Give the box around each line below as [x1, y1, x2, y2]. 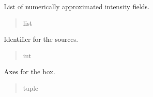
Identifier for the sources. [4, 34, 78, 44]
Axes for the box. [4, 66, 55, 77]
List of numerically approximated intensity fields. [4, 1, 150, 11]
